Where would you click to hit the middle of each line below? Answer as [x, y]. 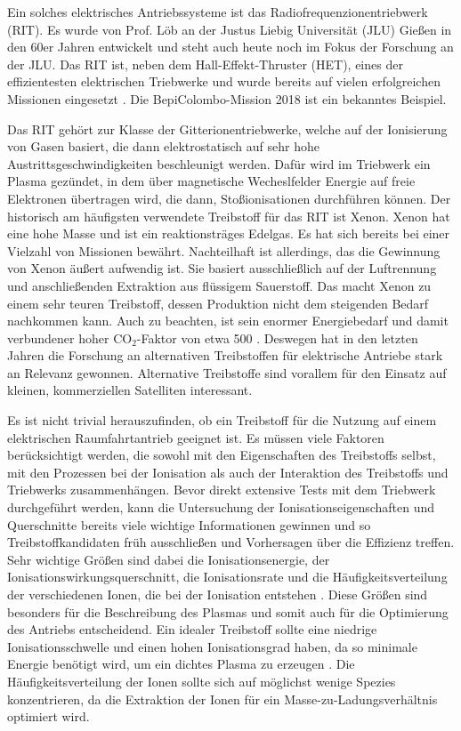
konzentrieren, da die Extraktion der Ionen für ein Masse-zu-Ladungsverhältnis [222, 699]
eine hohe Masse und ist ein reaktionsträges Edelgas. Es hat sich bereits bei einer [229, 233]
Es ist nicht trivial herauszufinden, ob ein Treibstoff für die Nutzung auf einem [222, 420]
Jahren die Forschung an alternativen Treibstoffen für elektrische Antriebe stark [225, 355]
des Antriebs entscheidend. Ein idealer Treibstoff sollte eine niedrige [192, 629]
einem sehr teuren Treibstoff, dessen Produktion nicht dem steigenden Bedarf [218, 303]
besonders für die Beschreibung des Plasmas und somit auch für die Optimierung [228, 611]
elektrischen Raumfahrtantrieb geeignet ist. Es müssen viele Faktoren [196, 437]
